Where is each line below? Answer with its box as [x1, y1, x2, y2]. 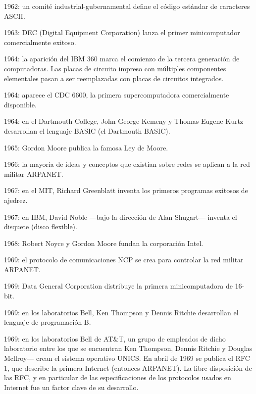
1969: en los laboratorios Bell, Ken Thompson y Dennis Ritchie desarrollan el [4, 307, 239, 317]
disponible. [4, 99, 37, 109]
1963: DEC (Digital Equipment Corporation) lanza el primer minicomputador [4, 27, 240, 38]
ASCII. [4, 10, 25, 21]
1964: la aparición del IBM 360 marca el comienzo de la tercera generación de [4, 53, 240, 64]
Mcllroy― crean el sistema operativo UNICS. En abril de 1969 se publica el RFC [4, 353, 250, 363]
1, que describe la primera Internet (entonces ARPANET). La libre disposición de [4, 362, 252, 373]
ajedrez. [4, 195, 28, 205]
